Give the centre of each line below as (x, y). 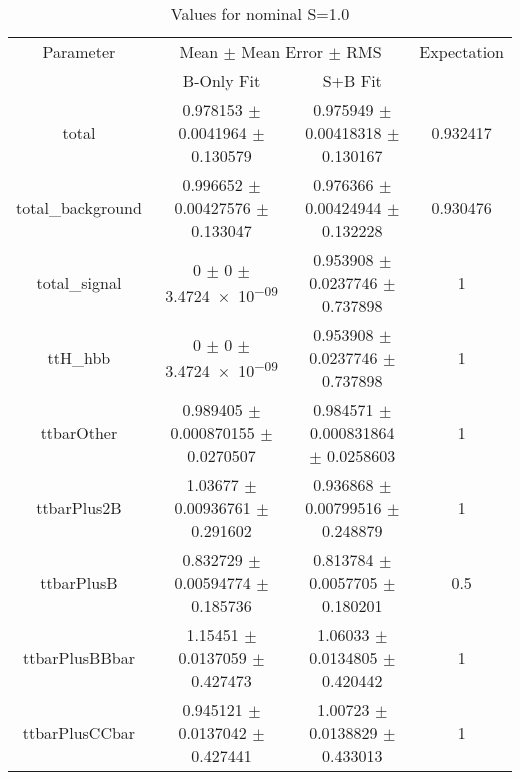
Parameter (79, 51)
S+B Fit (352, 80)
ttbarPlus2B (79, 507)
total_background (79, 207)
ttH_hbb (79, 357)
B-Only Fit (221, 80)
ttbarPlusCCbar (79, 732)
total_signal (79, 282)
